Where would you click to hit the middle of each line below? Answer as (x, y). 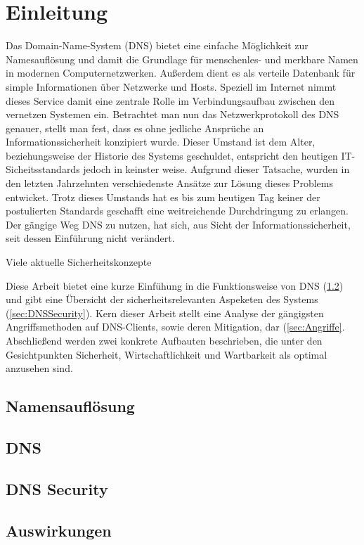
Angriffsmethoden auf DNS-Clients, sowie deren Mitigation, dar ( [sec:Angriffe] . (175, 327)
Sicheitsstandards (43, 169)
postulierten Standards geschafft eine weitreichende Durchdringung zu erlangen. (177, 211)
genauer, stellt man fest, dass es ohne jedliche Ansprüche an (135, 128)
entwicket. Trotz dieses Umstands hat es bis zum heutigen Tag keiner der (163, 197)
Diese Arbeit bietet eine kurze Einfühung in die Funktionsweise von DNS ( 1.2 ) (175, 285)
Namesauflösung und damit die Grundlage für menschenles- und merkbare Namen (182, 59)
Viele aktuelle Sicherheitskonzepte (79, 262)
